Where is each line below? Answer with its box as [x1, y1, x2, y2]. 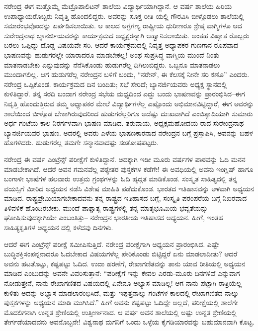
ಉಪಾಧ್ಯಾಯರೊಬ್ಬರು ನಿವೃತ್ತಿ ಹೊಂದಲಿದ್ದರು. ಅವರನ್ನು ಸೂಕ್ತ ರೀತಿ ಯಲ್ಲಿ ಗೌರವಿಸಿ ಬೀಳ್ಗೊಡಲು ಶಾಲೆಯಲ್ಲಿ [4, 10, 244, 21]
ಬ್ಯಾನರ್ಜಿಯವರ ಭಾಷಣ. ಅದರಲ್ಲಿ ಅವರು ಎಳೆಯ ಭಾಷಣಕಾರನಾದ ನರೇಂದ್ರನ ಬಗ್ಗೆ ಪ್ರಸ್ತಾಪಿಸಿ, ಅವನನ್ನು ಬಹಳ [4, 127, 253, 138]
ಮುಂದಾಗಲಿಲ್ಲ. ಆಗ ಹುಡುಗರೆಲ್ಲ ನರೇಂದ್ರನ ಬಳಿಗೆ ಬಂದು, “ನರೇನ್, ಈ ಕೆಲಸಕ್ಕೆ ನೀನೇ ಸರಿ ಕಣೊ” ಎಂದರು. [4, 69, 250, 80]
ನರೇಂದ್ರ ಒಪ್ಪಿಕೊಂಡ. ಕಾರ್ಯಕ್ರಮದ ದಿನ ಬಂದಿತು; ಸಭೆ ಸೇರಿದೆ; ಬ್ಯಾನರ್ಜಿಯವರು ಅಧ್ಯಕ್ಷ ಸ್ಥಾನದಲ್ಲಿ [4, 79, 227, 89]
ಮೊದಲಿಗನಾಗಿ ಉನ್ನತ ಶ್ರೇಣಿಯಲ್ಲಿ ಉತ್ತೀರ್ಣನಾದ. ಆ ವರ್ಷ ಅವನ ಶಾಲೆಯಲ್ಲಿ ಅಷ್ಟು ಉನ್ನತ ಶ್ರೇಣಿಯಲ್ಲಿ [4, 307, 237, 317]
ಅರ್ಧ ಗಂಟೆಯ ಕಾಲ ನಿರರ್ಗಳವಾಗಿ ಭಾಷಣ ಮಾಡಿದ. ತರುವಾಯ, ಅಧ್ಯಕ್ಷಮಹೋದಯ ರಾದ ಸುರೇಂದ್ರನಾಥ [4, 118, 244, 128]
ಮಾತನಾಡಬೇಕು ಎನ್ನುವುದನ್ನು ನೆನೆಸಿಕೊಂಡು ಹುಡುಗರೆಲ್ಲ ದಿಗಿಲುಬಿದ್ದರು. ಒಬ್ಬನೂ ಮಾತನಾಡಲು [4, 59, 220, 70]
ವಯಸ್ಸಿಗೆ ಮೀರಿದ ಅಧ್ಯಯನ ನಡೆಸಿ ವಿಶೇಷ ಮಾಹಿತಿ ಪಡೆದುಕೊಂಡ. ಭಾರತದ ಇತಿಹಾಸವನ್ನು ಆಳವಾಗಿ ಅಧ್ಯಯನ [4, 183, 255, 193]
